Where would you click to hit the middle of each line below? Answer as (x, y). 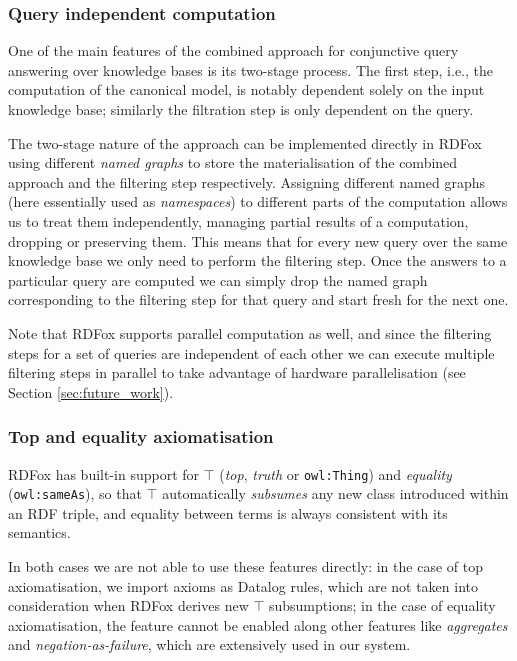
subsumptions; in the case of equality (382, 605)
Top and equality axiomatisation (141, 436)
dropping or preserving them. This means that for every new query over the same (258, 240)
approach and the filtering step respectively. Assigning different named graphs (246, 181)
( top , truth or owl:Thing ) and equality (335, 473)
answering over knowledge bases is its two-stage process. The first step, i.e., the (251, 69)
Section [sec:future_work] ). (91, 391)
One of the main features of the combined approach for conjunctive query (233, 50)
